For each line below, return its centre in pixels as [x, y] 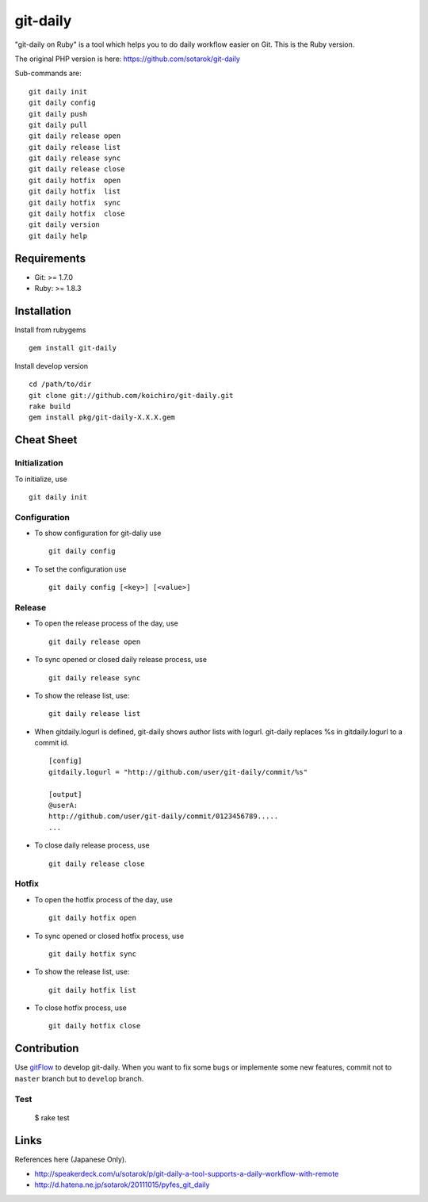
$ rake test [52, 1117]
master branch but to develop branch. [79, 1078]
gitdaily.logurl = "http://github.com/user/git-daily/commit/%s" [178, 772]
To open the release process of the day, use [106, 623]
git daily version [65, 225]
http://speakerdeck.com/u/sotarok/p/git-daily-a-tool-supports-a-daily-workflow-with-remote [187, 1174]
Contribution [47, 1049]
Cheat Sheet [46, 440]
